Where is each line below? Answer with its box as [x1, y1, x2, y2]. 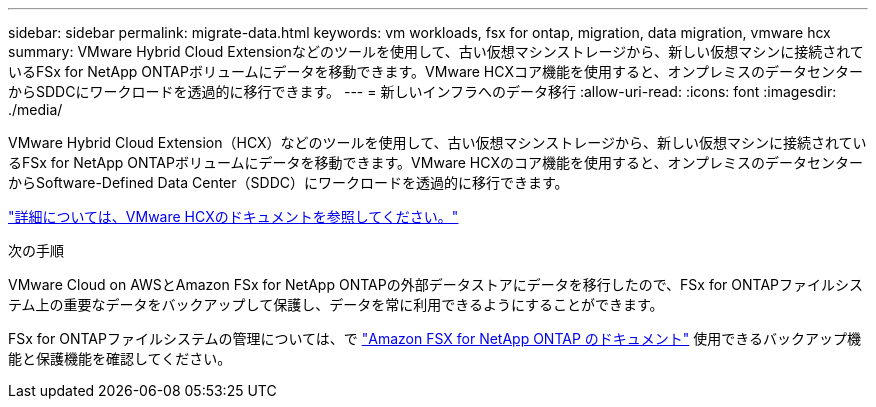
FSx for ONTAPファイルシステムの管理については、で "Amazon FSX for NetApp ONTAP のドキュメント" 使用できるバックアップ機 [8, 330, 861, 347]
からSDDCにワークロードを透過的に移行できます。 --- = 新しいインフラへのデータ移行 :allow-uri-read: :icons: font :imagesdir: [8, 83, 837, 100]
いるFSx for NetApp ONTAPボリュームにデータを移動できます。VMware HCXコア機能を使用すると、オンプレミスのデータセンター [8, 63, 863, 80]
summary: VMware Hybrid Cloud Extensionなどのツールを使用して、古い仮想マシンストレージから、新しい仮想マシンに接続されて [8, 43, 864, 60]
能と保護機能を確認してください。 [8, 350, 232, 367]
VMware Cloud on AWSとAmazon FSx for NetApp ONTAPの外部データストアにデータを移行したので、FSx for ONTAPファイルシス [8, 276, 863, 293]
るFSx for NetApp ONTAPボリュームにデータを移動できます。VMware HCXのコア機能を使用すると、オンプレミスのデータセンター [8, 154, 863, 171]
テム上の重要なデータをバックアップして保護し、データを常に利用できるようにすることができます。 [8, 296, 664, 313]
